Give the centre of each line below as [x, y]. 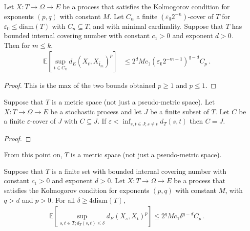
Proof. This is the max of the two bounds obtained [80, 85]
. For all [63, 199]
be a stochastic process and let [96, 111]
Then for [17, 45]
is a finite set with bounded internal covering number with [139, 171]
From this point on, [33, 155]
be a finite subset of [180, 111]
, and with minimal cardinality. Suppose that [156, 26]
